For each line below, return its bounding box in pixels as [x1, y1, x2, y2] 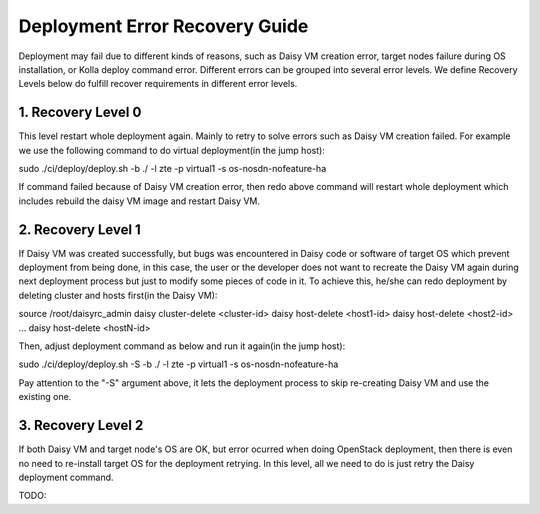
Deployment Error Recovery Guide [18, 15, 309, 37]
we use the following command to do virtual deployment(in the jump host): [18, 144, 325, 156]
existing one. [18, 391, 72, 403]
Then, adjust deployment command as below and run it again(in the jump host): [18, 340, 346, 352]
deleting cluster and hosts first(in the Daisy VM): [18, 289, 218, 301]
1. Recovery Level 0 [18, 104, 142, 121]
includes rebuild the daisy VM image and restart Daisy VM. [18, 195, 260, 207]
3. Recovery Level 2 [18, 417, 144, 434]
